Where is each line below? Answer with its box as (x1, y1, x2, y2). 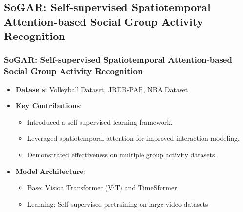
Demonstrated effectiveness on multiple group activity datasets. (27, 150, 217, 160)
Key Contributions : (15, 100, 82, 111)
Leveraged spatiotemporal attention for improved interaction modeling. (27, 133, 240, 143)
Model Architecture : (15, 166, 85, 176)
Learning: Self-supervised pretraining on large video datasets (27, 198, 208, 209)
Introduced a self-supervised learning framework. (27, 116, 173, 127)
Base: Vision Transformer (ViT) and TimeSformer (27, 182, 177, 193)
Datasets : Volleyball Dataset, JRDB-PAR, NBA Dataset (15, 84, 188, 94)
